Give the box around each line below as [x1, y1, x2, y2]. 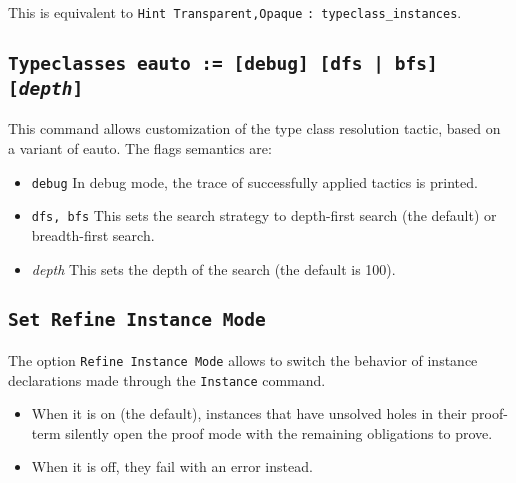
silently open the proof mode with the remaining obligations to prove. [65, 422, 493, 443]
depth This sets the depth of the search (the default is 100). [31, 258, 396, 279]
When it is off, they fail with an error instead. [31, 456, 313, 477]
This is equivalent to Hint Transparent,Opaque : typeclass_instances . [8, 2, 462, 22]
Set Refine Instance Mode [8, 309, 266, 331]
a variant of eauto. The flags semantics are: [8, 138, 272, 158]
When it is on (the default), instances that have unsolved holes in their [31, 403, 467, 424]
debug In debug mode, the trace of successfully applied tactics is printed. [31, 171, 478, 192]
